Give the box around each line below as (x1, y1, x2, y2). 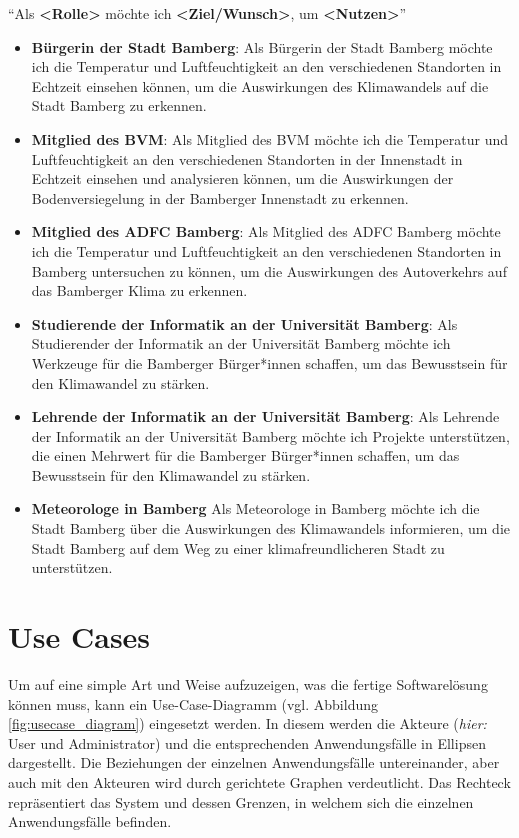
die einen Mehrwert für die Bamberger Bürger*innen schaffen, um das (31, 445, 460, 466)
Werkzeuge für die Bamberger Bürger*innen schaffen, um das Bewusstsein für (31, 352, 508, 373)
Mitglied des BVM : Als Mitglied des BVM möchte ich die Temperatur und (31, 128, 509, 149)
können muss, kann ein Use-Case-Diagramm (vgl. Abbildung (8, 693, 378, 714)
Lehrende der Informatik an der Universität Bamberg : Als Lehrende (31, 406, 500, 427)
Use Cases (8, 616, 151, 657)
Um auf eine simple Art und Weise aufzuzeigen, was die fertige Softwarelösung (8, 673, 488, 694)
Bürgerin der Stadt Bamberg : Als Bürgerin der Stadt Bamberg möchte (31, 36, 493, 57)
